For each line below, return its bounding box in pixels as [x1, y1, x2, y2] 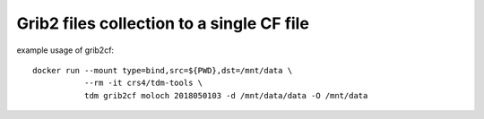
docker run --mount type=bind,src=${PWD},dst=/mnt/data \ [32, 65, 293, 75]
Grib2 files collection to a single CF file [16, 13, 309, 33]
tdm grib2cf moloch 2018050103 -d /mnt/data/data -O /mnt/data [83, 90, 368, 100]
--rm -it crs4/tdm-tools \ [83, 78, 203, 89]
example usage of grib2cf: [16, 45, 115, 55]
